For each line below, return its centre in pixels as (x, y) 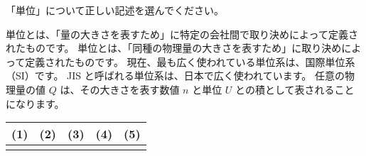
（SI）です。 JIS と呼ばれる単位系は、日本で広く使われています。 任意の (175, 76)
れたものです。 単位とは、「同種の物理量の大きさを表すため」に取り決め (174, 48)
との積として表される (285, 89)
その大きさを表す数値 (130, 89)
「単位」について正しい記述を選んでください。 (115, 10)
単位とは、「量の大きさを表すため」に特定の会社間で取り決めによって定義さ (182, 34)
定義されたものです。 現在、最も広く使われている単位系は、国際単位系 (190, 61)
